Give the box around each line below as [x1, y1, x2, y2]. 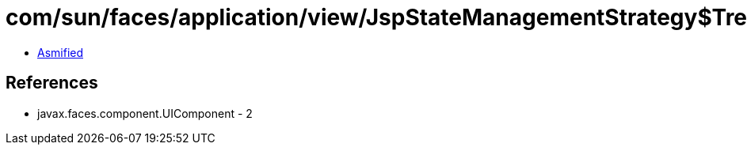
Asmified [37, 45, 84, 59]
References [6, 73, 98, 93]
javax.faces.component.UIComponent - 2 [37, 106, 253, 120]
